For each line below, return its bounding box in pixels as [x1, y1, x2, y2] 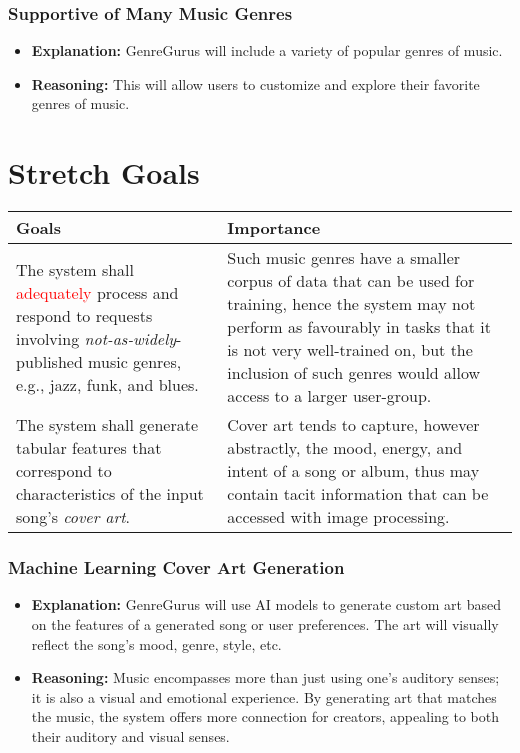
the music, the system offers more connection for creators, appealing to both [31, 706, 500, 727]
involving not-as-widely [16, 326, 177, 350]
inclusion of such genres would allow [227, 361, 481, 385]
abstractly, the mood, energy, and [227, 436, 463, 460]
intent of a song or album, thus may [227, 459, 480, 483]
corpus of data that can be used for [227, 269, 475, 293]
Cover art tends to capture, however [227, 413, 480, 437]
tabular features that [16, 436, 162, 460]
